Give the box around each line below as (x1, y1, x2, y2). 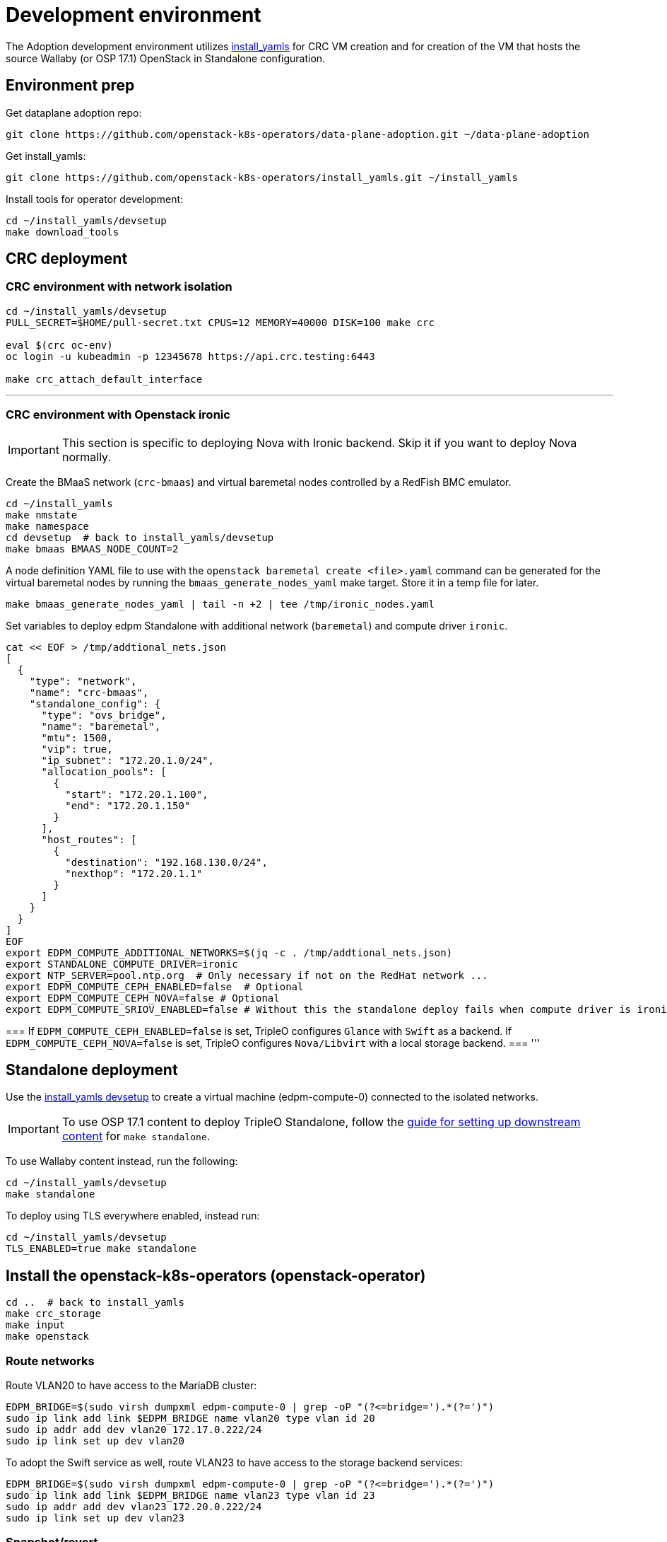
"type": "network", (29, 675, 137, 687)
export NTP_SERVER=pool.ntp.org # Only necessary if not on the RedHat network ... (6, 969, 488, 981)
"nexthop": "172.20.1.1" (65, 867, 203, 879)
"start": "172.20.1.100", (65, 788, 208, 800)
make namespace (6, 520, 90, 532)
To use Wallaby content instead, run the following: (6, 1155, 238, 1168)
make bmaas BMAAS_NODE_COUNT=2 (6, 543, 179, 555)
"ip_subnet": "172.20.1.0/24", (41, 754, 215, 766)
